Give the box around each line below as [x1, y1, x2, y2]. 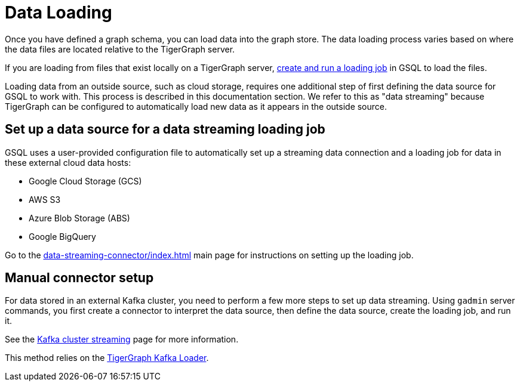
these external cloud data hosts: [5, 157, 131, 168]
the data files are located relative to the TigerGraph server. [5, 44, 235, 54]
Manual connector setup [5, 270, 154, 286]
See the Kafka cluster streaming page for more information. [5, 334, 239, 345]
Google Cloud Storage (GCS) [29, 175, 142, 186]
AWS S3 [29, 194, 61, 205]
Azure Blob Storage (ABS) [29, 212, 130, 223]
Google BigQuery [29, 231, 96, 242]
